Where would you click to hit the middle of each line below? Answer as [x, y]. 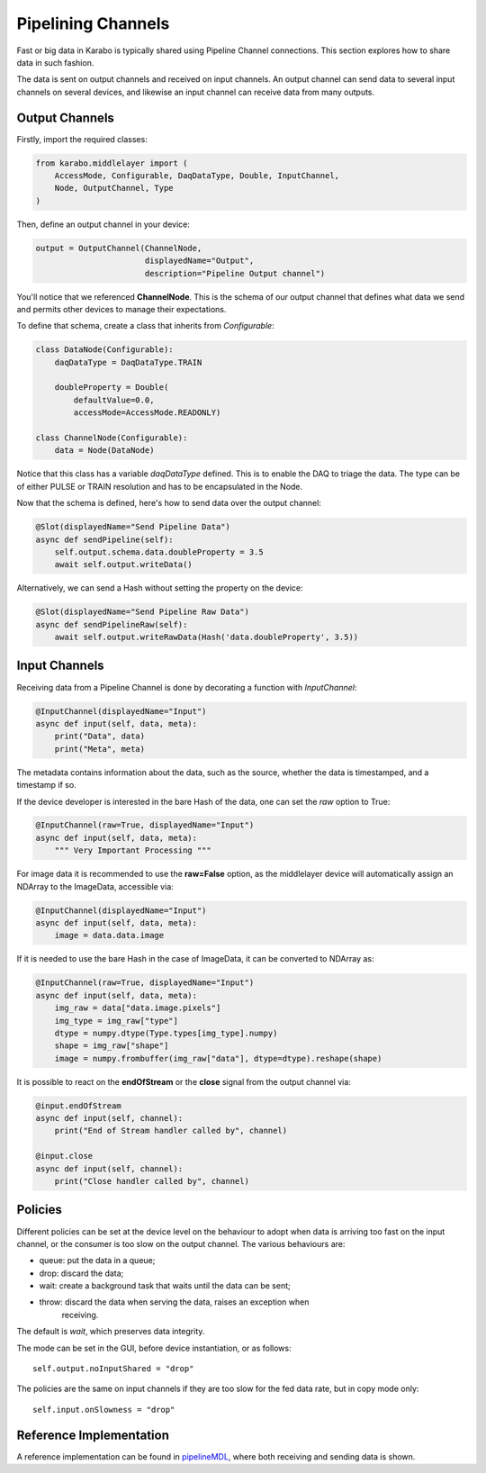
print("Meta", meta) [100, 749]
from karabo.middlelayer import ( [112, 163]
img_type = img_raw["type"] [117, 1021]
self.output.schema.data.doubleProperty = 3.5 [159, 552]
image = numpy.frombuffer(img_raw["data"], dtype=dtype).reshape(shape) [218, 1058]
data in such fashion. [55, 62]
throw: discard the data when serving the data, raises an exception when [174, 1302]
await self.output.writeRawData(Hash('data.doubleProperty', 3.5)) [207, 637]
